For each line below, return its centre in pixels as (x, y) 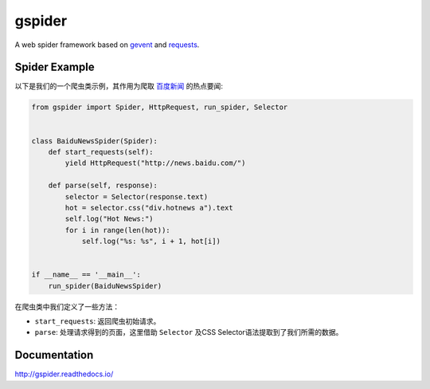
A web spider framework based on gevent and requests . (107, 45)
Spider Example (55, 67)
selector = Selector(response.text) (137, 196)
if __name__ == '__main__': (86, 275)
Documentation (54, 355)
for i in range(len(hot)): (117, 230)
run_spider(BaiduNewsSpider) (105, 286)
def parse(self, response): (103, 186)
